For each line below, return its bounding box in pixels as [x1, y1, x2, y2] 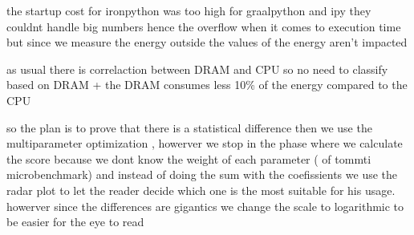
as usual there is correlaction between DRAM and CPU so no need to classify [6, 60, 388, 77]
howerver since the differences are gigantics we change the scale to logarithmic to [6, 197, 404, 214]
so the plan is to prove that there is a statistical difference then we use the [6, 119, 372, 136]
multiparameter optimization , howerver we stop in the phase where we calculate [6, 135, 403, 152]
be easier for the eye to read [6, 213, 144, 230]
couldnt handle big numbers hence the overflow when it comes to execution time [6, 18, 401, 34]
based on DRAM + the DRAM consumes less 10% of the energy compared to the [6, 76, 408, 93]
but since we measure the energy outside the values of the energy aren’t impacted [6, 34, 408, 51]
